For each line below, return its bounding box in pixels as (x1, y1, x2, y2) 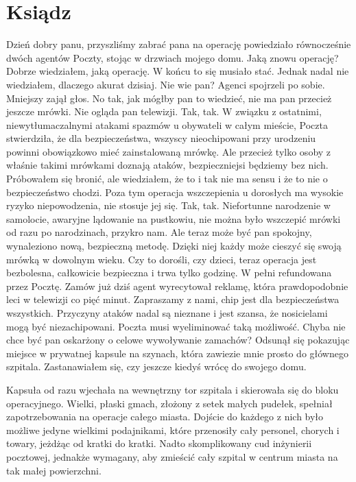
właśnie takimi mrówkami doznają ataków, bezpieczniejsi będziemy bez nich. (6, 158, 329, 172)
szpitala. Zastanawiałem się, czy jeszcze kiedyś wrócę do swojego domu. (6, 359, 307, 374)
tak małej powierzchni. (6, 463, 102, 477)
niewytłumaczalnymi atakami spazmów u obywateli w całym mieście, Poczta (6, 117, 328, 132)
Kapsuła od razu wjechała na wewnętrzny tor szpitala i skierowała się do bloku (6, 382, 339, 396)
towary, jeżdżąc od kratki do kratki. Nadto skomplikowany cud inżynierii (6, 436, 312, 450)
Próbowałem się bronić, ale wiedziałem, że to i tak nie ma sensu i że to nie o (6, 171, 328, 186)
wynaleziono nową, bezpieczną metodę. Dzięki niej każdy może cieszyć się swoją (6, 239, 342, 253)
